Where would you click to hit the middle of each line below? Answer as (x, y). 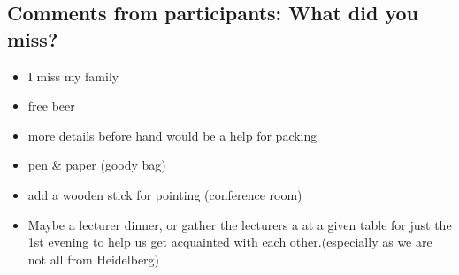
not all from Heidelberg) (94, 259)
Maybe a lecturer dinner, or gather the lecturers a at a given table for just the (240, 224)
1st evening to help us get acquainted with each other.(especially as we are (230, 242)
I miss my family (73, 76)
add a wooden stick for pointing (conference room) (165, 194)
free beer (51, 106)
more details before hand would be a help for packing (172, 135)
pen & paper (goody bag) (97, 165)
